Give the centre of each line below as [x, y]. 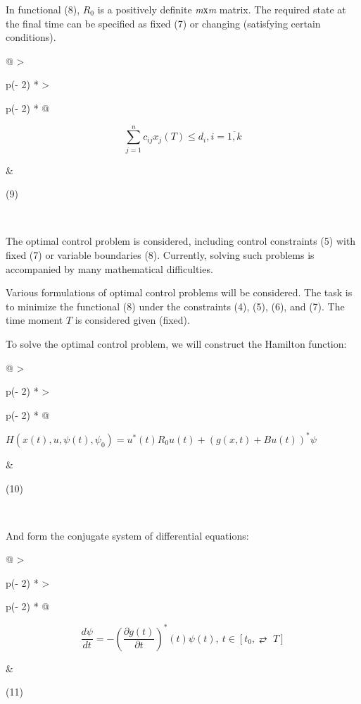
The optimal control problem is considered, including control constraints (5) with [181, 241]
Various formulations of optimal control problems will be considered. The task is [179, 292]
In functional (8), [43, 9]
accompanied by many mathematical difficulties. [109, 268]
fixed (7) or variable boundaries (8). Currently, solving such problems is [160, 255]
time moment [34, 320]
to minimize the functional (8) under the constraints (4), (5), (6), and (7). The [175, 306]
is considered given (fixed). [132, 320]
